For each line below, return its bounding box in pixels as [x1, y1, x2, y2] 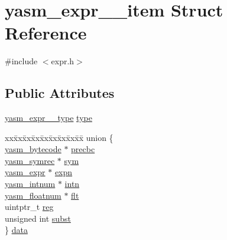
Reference [5, 21, 87, 45]
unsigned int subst [5, 212, 71, 224]
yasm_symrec [5, 154, 55, 166]
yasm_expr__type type [5, 111, 92, 124]
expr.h [51, 55, 74, 67]
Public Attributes [5, 84, 115, 102]
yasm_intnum [5, 177, 56, 190]
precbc [71, 143, 95, 155]
